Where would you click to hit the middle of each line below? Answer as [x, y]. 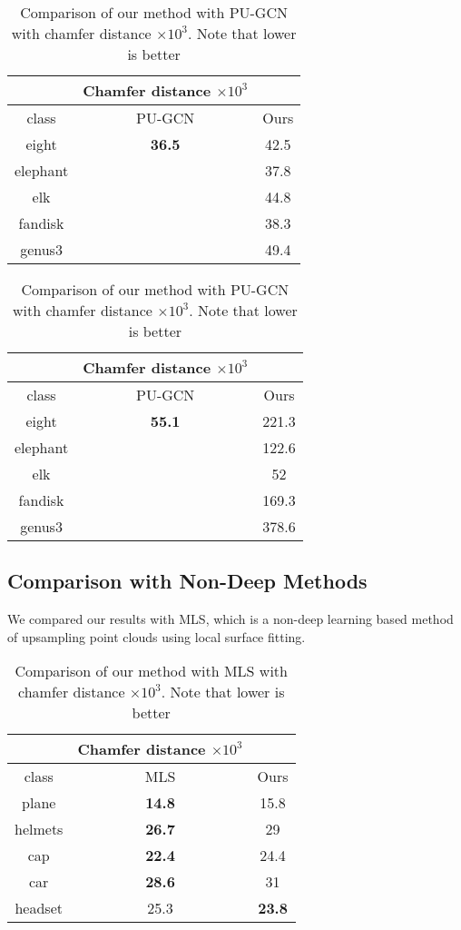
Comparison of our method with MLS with [151, 671]
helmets [39, 829]
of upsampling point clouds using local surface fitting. [157, 636]
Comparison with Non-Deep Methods [187, 581]
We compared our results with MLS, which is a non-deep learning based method [230, 619]
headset [39, 908]
